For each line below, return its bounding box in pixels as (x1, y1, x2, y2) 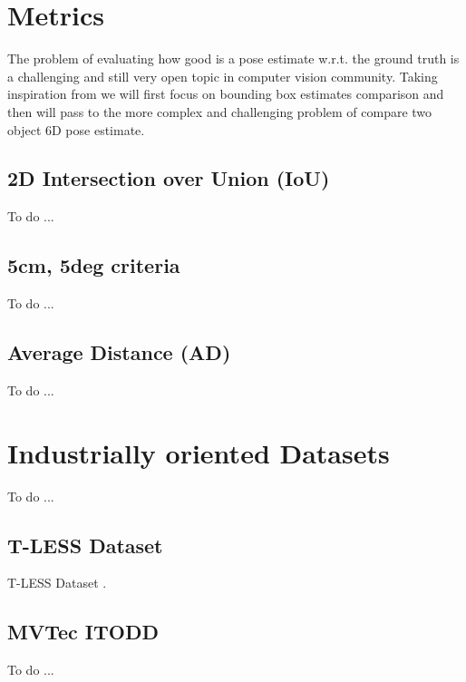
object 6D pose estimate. (7, 120, 145, 139)
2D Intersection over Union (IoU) (7, 164, 330, 192)
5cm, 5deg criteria (7, 251, 180, 279)
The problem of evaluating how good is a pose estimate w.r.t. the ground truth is (7, 49, 460, 68)
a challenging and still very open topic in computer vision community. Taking (7, 66, 438, 85)
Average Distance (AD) (7, 338, 231, 366)
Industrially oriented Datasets (7, 434, 390, 471)
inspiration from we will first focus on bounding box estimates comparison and (7, 84, 444, 103)
